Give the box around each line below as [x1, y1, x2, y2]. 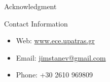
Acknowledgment [4, 1, 57, 11]
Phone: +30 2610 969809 [16, 69, 93, 80]
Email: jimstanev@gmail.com [16, 52, 106, 63]
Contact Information [4, 18, 68, 29]
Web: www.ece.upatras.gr [16, 35, 95, 46]
